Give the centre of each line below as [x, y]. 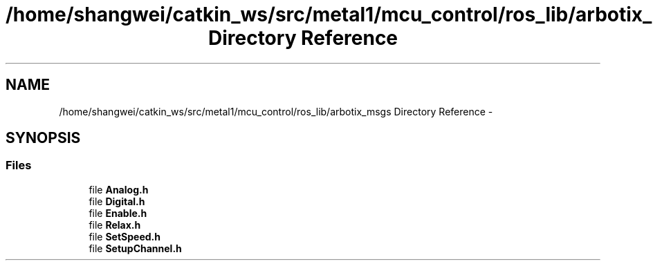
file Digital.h [117, 201]
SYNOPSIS [43, 138]
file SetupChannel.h [135, 248]
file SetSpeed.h [125, 236]
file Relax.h [115, 225]
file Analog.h [119, 189]
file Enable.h [118, 213]
